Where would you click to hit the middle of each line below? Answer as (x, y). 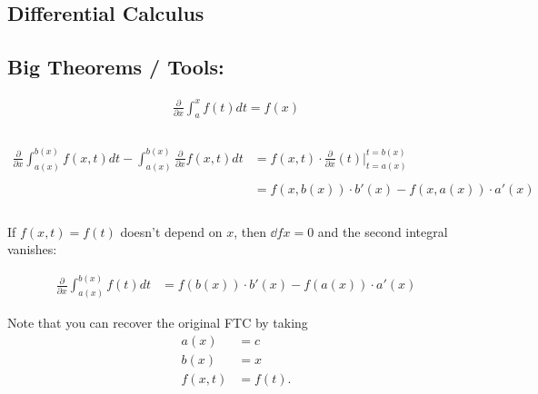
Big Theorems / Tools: (116, 67)
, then (250, 231)
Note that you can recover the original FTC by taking (158, 323)
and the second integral (383, 231)
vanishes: (32, 249)
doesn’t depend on (171, 231)
